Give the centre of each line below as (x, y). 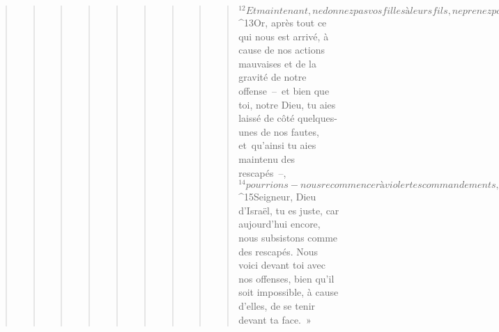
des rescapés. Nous (278, 251)
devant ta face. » (275, 319)
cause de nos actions (282, 50)
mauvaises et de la (277, 63)
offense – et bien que (284, 91)
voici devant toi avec (282, 265)
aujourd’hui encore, (279, 224)
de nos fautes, (290, 131)
